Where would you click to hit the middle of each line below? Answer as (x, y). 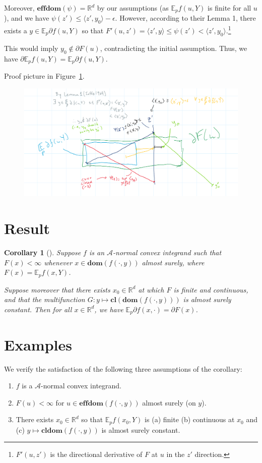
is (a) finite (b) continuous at (190, 419)
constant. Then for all (38, 309)
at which (151, 289)
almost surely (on (169, 402)
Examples (38, 344)
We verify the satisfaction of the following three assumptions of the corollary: (123, 368)
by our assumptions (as (133, 8)
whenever (58, 262)
